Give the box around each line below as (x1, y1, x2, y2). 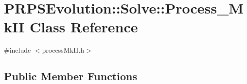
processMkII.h (42, 45, 85, 55)
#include (4, 45, 31, 55)
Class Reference (30, 17, 138, 37)
